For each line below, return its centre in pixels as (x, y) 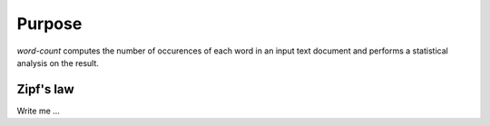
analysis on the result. (58, 63)
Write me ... (39, 111)
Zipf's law (45, 89)
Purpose (49, 24)
